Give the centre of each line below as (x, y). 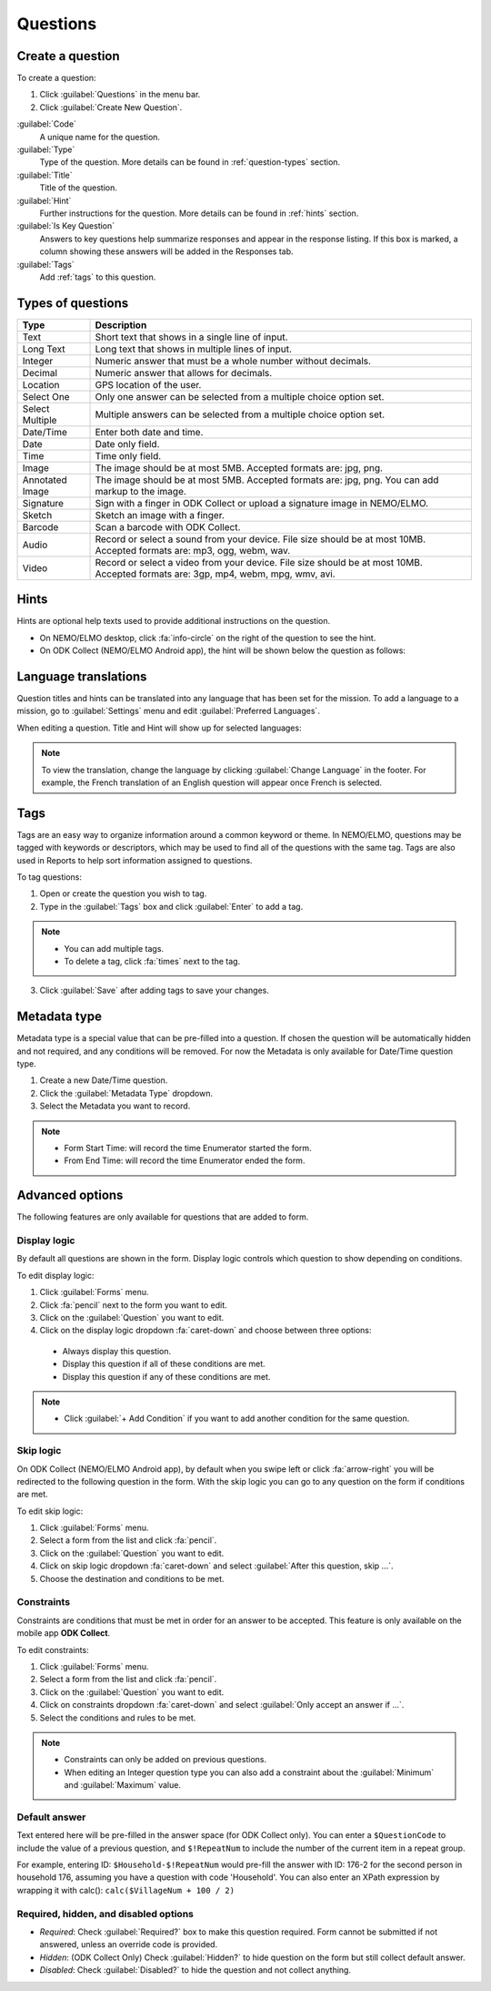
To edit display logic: (55, 1275)
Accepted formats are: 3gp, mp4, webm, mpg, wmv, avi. (215, 574)
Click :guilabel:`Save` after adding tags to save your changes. (155, 990)
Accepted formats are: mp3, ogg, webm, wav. (193, 550)
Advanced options (70, 1195)
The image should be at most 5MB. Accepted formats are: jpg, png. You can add (267, 480)
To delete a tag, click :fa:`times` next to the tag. (152, 962)
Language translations (82, 676)
